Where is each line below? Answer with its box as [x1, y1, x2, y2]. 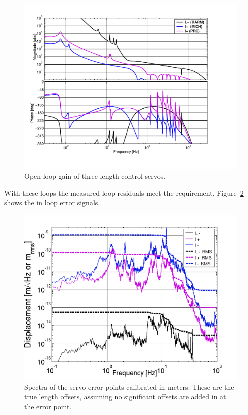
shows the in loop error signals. [4, 197, 100, 208]
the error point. [24, 401, 72, 412]
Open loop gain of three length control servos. [24, 171, 166, 181]
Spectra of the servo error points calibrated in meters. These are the [24, 381, 234, 392]
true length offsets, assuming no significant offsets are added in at [24, 391, 226, 402]
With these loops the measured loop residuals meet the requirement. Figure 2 [4, 187, 244, 198]
